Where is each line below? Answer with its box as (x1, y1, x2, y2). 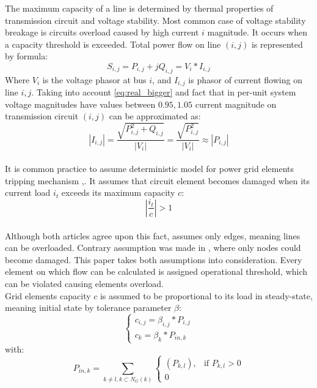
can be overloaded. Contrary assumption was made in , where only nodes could (5, 241, 301, 254)
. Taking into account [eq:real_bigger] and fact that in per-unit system (31, 86, 296, 99)
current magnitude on (195, 97, 277, 110)
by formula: (5, 50, 48, 62)
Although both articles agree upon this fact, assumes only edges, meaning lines (5, 229, 301, 242)
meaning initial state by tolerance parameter (5, 301, 172, 314)
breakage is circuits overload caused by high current (5, 26, 199, 39)
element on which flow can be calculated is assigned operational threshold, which (5, 265, 308, 278)
